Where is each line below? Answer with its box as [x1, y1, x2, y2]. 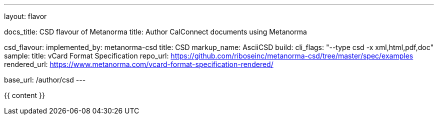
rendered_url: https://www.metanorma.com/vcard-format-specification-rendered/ [4, 60, 273, 68]
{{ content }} [4, 91, 45, 99]
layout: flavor [4, 12, 47, 20]
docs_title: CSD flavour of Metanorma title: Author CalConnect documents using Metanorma [4, 27, 307, 36]
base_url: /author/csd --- [4, 75, 86, 84]
